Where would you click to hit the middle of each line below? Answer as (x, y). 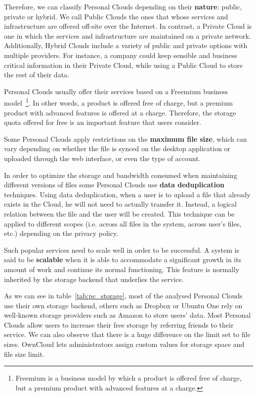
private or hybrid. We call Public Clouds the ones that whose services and (116, 16)
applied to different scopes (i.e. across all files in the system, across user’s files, (123, 223)
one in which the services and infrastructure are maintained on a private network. (128, 35)
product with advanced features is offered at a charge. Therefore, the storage (120, 112)
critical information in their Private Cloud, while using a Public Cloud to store (124, 65)
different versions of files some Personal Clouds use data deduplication (114, 185)
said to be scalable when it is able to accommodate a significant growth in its (123, 259)
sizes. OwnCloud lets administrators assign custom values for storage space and (124, 344)
